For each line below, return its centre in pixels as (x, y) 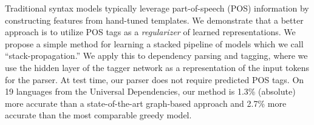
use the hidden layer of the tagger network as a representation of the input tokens (157, 67)
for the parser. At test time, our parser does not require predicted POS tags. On (155, 79)
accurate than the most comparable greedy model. (98, 115)
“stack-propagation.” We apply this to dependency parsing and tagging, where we (156, 56)
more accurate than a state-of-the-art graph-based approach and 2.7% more (146, 103)
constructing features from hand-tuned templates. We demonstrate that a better (154, 20)
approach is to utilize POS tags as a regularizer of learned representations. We (150, 32)
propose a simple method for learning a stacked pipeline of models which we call (154, 43)
